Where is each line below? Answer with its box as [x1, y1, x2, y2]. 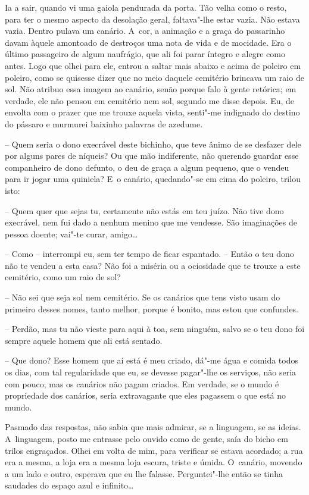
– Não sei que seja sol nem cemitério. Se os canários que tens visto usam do [5, 291, 280, 303]
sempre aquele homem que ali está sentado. [5, 334, 163, 346]
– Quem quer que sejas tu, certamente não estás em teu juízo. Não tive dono [5, 204, 284, 217]
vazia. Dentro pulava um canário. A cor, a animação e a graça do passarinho [5, 24, 285, 37]
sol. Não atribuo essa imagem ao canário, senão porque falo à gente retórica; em [5, 83, 296, 95]
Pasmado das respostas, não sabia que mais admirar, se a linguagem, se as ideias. [5, 421, 301, 433]
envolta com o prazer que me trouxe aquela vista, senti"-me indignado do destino [5, 106, 300, 118]
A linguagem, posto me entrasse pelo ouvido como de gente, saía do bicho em [5, 433, 288, 444]
